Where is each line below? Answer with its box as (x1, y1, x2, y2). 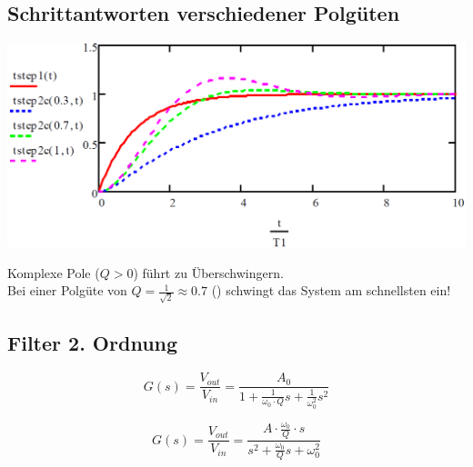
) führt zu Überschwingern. (133, 263, 284, 282)
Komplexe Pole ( (7, 263, 100, 282)
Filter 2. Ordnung (7, 329, 178, 357)
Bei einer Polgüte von (7, 281, 127, 300)
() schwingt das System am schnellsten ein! (211, 281, 451, 300)
